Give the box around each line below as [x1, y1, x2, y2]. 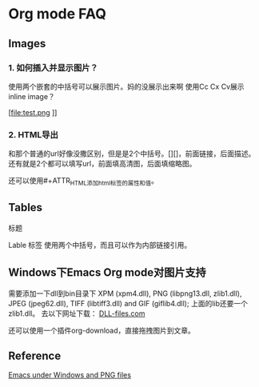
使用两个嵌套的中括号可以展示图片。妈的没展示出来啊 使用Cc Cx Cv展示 [8, 82, 245, 91]
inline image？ [8, 91, 56, 101]
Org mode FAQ [8, 5, 106, 23]
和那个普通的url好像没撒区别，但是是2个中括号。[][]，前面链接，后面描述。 [8, 149, 256, 158]
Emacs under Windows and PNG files [8, 370, 132, 380]
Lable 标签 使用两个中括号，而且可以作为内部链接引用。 [8, 240, 192, 249]
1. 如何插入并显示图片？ [8, 62, 98, 73]
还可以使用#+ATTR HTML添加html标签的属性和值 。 [8, 176, 158, 187]
